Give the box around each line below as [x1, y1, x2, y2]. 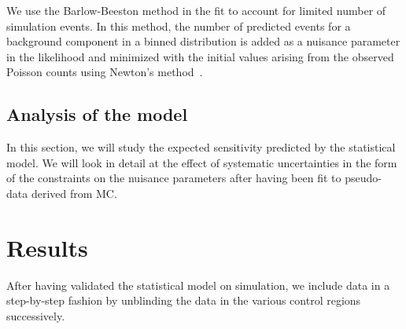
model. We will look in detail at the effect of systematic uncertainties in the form [6, 154, 397, 170]
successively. [6, 307, 65, 324]
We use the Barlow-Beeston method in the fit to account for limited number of [6, 2, 386, 18]
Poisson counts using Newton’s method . [6, 64, 203, 80]
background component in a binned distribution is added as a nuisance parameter [6, 33, 400, 49]
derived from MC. [31, 185, 117, 201]
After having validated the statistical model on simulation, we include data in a [6, 276, 390, 293]
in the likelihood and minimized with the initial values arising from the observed [6, 48, 394, 64]
